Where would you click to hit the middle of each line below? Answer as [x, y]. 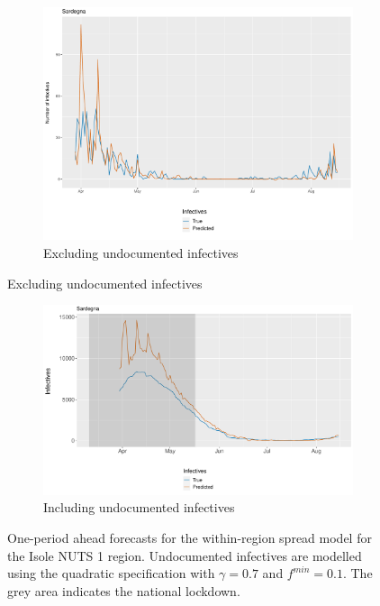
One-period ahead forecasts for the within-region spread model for [190, 537]
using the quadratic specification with [111, 573]
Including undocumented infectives [139, 507]
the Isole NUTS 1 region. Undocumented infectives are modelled [185, 555]
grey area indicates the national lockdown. [124, 590]
